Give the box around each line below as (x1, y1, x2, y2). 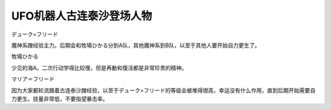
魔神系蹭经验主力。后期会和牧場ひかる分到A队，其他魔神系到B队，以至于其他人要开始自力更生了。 (11, 42, 261, 49)
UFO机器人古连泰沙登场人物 (11, 9, 153, 23)
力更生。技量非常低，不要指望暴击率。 (11, 95, 108, 102)
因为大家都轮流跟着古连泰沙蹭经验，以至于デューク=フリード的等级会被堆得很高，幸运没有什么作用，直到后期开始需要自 (11, 86, 316, 94)
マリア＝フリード (11, 75, 55, 82)
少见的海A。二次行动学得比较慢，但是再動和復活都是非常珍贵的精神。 (11, 64, 187, 71)
